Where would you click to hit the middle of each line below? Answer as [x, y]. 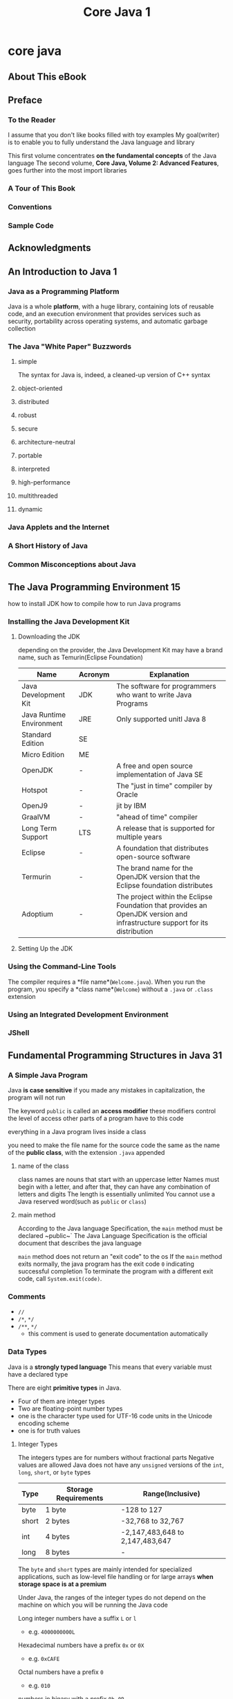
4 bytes [58, 1536]
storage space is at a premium [62, 1584]
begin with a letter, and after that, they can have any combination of [114, 1187]
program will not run [37, 1098]
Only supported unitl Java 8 [161, 720]
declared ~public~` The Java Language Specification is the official [112, 1236]
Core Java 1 [117, 12]
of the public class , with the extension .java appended [86, 1153]
